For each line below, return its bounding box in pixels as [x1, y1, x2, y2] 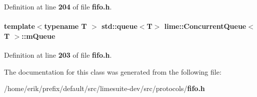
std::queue [101, 21, 137, 31]
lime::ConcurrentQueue [164, 21, 246, 31]
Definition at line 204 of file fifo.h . [4, 1, 112, 11]
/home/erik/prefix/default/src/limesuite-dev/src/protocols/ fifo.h [4, 83, 205, 94]
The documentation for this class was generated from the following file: [4, 66, 221, 77]
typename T [44, 21, 87, 31]
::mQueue [21, 30, 55, 41]
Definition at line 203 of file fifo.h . [4, 49, 112, 60]
